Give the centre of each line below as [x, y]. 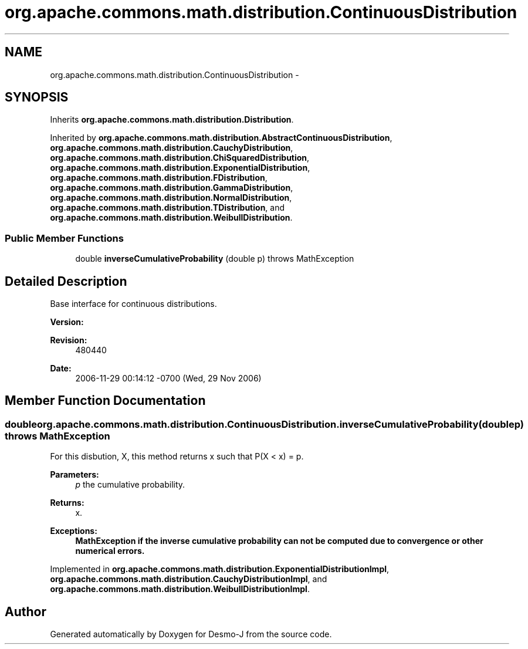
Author [26, 611]
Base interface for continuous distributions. [133, 304]
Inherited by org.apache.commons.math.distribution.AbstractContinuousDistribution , [221, 138]
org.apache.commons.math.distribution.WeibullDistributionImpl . [180, 589]
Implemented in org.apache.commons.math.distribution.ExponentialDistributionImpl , [220, 569]
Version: [67, 322]
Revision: [69, 340]
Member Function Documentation [105, 401]
